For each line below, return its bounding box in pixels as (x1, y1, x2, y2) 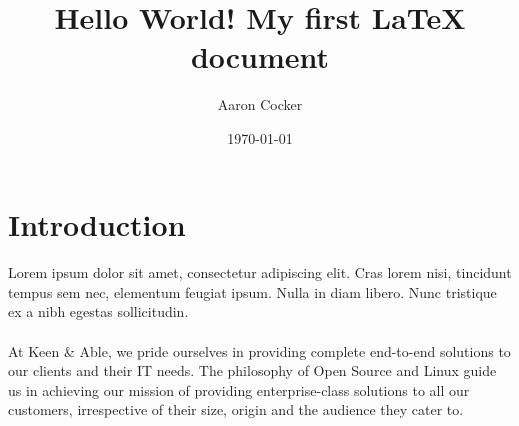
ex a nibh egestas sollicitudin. (8, 301, 189, 322)
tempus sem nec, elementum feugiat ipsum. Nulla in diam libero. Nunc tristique (8, 281, 497, 302)
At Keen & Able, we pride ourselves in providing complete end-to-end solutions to (8, 340, 511, 361)
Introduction (8, 203, 186, 244)
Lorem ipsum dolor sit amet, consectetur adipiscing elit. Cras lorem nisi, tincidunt (8, 262, 512, 283)
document (190, 36, 330, 77)
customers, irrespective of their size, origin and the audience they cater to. (8, 399, 464, 420)
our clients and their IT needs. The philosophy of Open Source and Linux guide (8, 360, 497, 381)
